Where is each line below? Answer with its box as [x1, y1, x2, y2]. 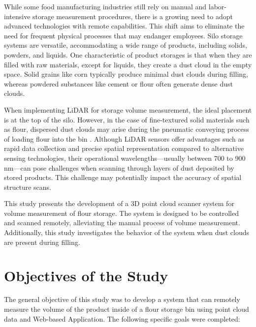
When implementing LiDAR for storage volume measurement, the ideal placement [4, 104, 252, 115]
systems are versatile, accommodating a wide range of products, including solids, [4, 40, 247, 50]
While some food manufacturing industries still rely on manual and [4, 1, 207, 11]
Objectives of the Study [4, 266, 168, 286]
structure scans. [4, 181, 51, 192]
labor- [208, 1, 227, 11]
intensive [4, 11, 31, 21]
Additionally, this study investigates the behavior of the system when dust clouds [4, 227, 250, 238]
